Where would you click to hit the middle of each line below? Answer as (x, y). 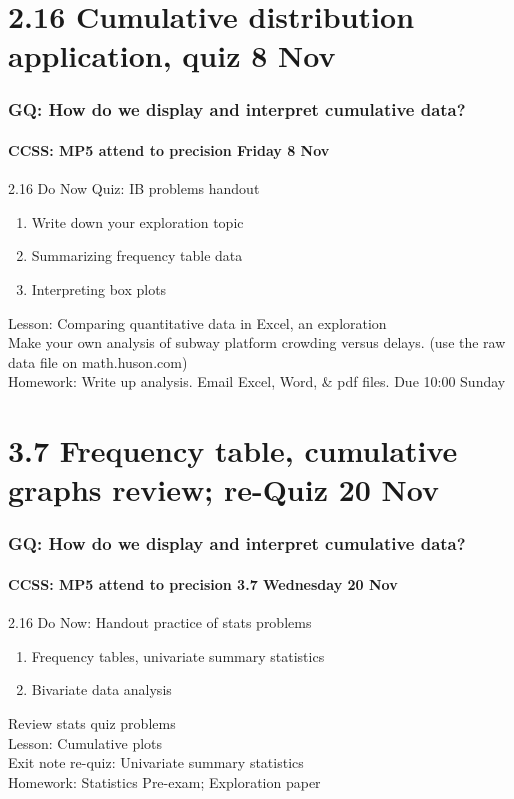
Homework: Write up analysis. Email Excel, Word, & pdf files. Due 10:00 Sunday (257, 381)
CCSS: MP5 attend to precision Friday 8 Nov (169, 150)
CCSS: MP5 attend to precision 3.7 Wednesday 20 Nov (203, 583)
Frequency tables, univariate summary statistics (178, 655)
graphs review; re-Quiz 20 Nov (224, 489)
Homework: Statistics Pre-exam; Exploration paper (164, 781)
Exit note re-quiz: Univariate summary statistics (156, 762)
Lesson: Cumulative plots (85, 742)
